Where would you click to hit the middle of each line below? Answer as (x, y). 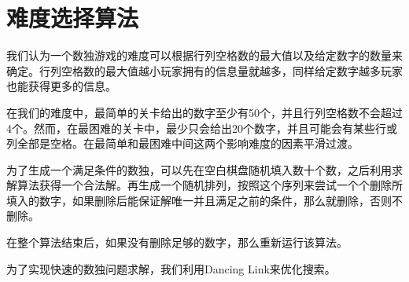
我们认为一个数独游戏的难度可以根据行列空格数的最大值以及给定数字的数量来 (204, 55)
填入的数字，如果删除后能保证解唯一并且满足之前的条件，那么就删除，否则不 (204, 200)
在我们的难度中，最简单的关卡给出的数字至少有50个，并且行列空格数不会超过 (204, 112)
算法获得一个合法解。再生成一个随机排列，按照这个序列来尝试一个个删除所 (210, 185)
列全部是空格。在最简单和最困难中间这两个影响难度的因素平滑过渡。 (182, 143)
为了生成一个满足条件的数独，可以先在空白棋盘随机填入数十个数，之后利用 (199, 169)
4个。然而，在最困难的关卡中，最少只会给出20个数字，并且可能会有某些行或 (202, 128)
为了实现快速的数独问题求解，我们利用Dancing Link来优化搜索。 (171, 268)
